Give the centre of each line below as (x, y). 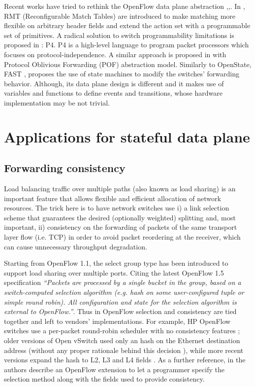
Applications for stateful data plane (127, 136)
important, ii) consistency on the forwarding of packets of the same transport (121, 227)
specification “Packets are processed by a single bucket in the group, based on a (123, 282)
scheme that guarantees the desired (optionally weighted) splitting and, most (120, 217)
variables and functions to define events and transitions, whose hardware (113, 93)
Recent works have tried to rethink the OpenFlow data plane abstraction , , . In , (125, 6)
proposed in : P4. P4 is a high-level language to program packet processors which (127, 45)
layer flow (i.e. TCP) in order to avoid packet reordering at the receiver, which (122, 237)
